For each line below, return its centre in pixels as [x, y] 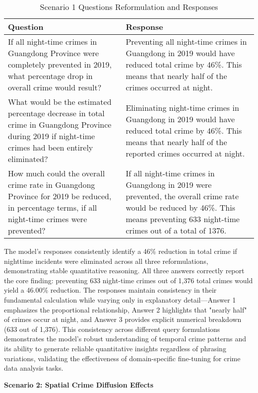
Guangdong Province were [54, 53]
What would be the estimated [60, 102]
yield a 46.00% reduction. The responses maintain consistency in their [110, 290]
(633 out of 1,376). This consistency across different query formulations [112, 329]
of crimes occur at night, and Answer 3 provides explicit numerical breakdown [123, 319]
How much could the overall [57, 173]
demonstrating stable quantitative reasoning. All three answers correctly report [124, 271]
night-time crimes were [48, 219]
